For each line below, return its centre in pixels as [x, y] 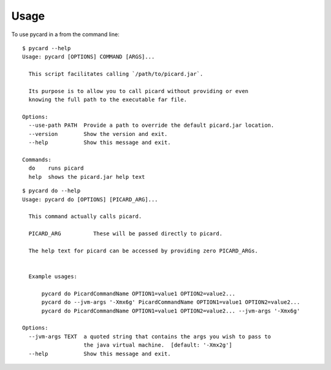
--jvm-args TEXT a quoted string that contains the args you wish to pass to [150, 336]
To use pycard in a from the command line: [65, 34]
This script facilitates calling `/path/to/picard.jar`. [116, 74]
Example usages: [53, 277]
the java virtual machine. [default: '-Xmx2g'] [158, 345]
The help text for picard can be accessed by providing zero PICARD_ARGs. [143, 251]
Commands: [37, 160]
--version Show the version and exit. [98, 134]
